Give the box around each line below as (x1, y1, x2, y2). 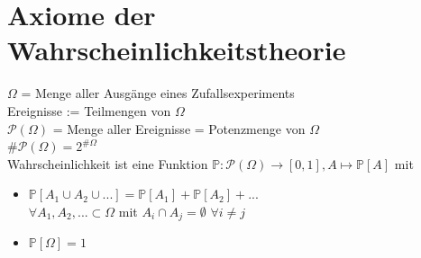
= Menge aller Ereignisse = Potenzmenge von (52, 119, 306, 138)
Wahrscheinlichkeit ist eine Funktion (7, 154, 208, 173)
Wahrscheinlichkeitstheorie (7, 31, 346, 68)
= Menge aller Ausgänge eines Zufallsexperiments (21, 84, 295, 102)
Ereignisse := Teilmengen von (7, 101, 171, 120)
